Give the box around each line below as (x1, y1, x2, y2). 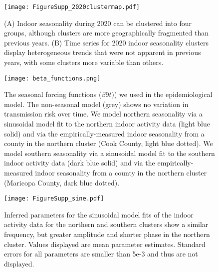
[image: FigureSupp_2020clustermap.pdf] (4, 3, 140, 10)
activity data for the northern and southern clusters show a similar (4, 219, 209, 229)
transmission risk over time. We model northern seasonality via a (4, 108, 203, 119)
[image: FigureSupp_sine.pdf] (4, 195, 104, 202)
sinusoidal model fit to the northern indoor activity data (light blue (4, 118, 210, 129)
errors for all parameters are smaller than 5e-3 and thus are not (4, 248, 198, 259)
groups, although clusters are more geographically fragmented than (4, 27, 209, 38)
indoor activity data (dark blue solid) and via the (4, 157, 155, 168)
